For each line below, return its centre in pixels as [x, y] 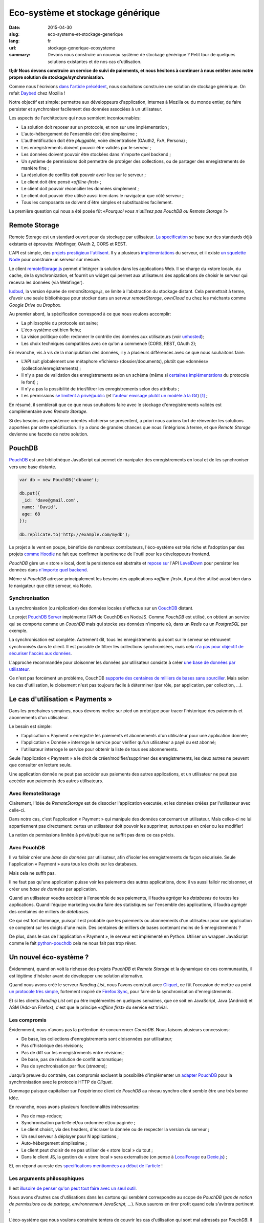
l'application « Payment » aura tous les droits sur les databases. [73, 864]
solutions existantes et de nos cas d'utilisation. [95, 62]
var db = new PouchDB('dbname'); [59, 480]
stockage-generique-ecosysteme [81, 48]
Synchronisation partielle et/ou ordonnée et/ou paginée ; [78, 1123]
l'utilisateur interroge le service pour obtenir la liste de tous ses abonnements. [100, 749]
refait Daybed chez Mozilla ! [37, 93]
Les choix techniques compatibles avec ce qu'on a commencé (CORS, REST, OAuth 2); [109, 343]
